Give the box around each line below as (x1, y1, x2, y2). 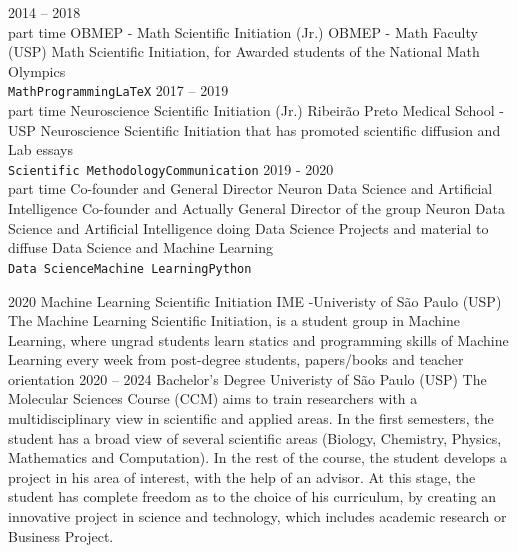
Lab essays (8, 139, 73, 160)
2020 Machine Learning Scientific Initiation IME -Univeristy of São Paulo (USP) (8, 290, 502, 311)
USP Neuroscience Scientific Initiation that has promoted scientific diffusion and (8, 119, 501, 140)
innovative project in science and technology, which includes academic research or (8, 506, 507, 527)
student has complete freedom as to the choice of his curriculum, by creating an (8, 486, 497, 507)
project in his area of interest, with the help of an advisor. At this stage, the (8, 466, 476, 487)
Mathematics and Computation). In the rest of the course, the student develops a (8, 447, 508, 468)
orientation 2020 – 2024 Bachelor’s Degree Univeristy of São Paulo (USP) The (8, 368, 487, 389)
